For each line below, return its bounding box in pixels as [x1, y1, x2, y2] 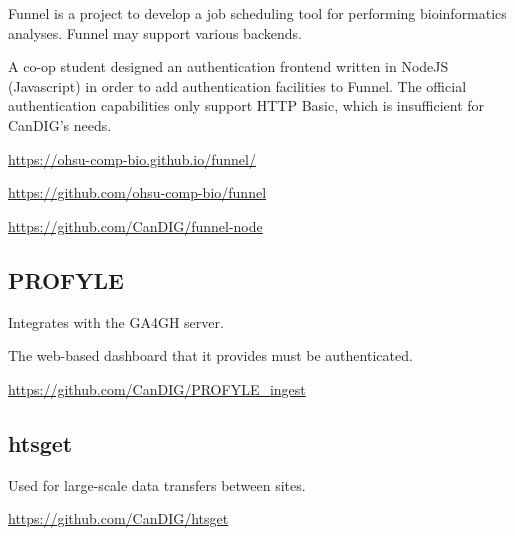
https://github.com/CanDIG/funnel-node [8, 215, 263, 236]
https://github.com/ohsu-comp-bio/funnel [8, 182, 267, 203]
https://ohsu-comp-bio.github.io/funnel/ [8, 148, 256, 169]
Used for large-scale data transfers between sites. [8, 474, 306, 495]
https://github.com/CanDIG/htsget [8, 508, 229, 529]
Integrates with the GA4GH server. [8, 311, 224, 332]
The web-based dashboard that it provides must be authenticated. [8, 345, 413, 366]
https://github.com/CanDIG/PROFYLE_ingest [8, 378, 306, 399]
